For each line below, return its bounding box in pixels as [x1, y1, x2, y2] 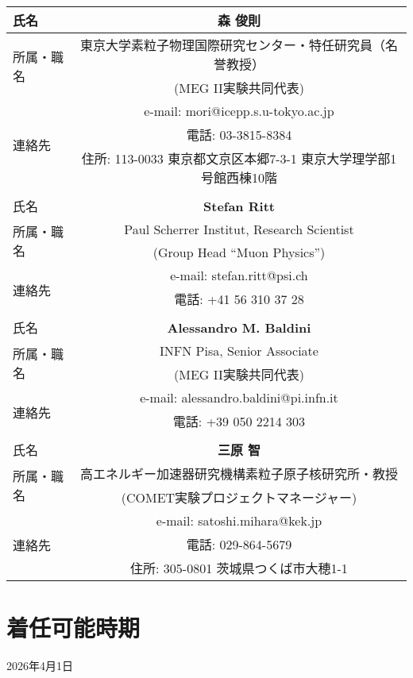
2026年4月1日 [6, 657, 73, 674]
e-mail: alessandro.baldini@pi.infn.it [140, 388, 338, 406]
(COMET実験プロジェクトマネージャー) [121, 488, 357, 507]
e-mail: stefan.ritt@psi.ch [170, 266, 308, 284]
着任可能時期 [6, 611, 141, 644]
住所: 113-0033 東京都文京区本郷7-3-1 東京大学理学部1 [81, 149, 397, 168]
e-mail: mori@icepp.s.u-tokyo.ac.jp [144, 102, 334, 120]
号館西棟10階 [200, 168, 277, 187]
